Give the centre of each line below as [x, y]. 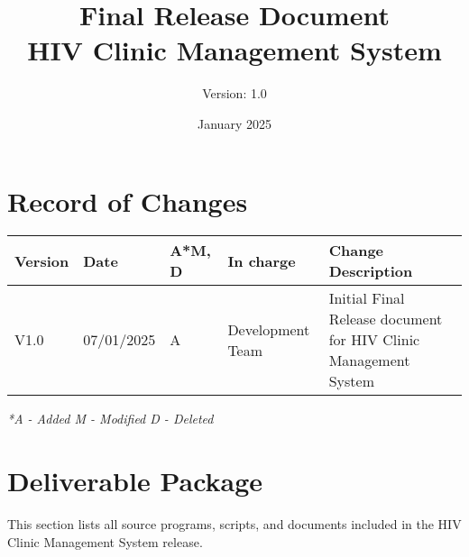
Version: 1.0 [234, 93]
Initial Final [367, 298]
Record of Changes [128, 201]
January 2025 [234, 123]
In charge [262, 260]
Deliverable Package [135, 481]
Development [269, 329]
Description [371, 271]
